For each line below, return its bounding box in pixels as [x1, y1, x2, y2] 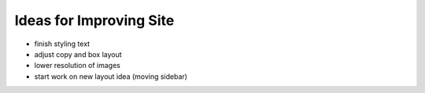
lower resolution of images [34, 61, 121, 70]
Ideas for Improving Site [14, 12, 175, 29]
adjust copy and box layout [34, 49, 122, 59]
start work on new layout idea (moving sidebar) [34, 71, 188, 81]
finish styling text [34, 39, 91, 48]
